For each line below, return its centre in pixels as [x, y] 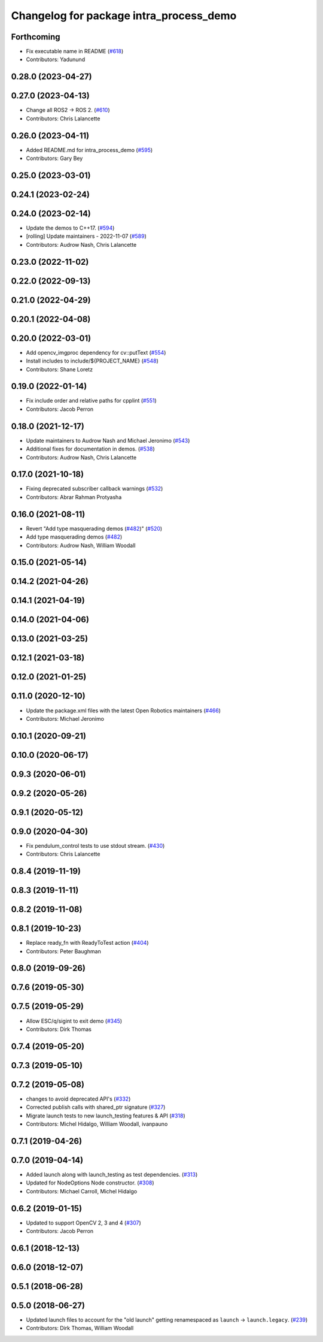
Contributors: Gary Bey [54, 158]
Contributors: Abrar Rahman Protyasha [74, 497]
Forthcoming [36, 37]
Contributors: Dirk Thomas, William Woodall [80, 1328]
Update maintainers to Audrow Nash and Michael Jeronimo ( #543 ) [108, 440]
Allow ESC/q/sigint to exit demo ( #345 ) [74, 1021]
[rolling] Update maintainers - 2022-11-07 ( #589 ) [86, 236]
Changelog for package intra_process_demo [124, 16]
